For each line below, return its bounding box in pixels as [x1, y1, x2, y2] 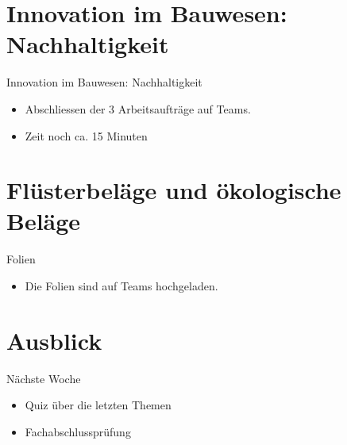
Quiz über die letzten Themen [25, 397, 172, 413]
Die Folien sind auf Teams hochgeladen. [25, 278, 218, 293]
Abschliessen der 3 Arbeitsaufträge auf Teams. [25, 100, 251, 117]
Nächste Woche [6, 370, 81, 386]
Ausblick [6, 324, 102, 356]
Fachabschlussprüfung [25, 423, 131, 439]
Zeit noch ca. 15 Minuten [25, 127, 148, 144]
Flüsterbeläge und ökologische [6, 174, 341, 206]
